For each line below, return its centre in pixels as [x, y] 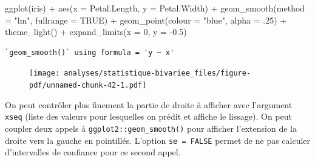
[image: [45, 73]
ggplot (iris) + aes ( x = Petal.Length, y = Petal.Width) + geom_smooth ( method [155, 8]
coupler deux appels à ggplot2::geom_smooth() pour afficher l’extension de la [151, 128]
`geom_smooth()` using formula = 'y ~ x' [90, 52]
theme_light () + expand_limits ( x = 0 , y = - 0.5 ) [96, 32]
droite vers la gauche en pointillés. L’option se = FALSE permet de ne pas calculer [158, 140]
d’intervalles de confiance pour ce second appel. [93, 152]
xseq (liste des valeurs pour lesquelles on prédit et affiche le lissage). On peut [148, 116]
